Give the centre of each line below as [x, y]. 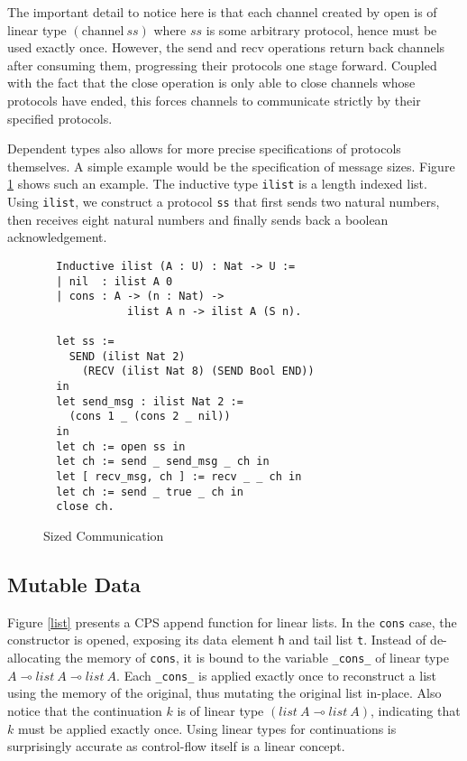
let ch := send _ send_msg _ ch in [163, 462]
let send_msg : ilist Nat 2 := [150, 401]
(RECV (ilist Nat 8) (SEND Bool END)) [198, 371]
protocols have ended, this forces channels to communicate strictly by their [214, 100]
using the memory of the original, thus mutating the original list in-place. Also [224, 693]
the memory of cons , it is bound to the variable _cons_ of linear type [257, 658]
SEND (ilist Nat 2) [127, 356]
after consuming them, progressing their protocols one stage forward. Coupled [222, 65]
